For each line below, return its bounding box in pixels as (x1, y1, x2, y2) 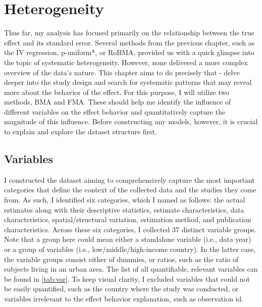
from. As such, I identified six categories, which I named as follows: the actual (4, 194, 245, 205)
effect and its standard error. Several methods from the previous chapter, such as (4, 37, 255, 47)
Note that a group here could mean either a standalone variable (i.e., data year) (4, 234, 251, 244)
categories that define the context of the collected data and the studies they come (4, 184, 256, 195)
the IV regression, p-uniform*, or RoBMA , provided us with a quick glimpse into (4, 47, 254, 58)
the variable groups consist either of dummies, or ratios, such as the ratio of (4, 253, 239, 264)
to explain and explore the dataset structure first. (4, 126, 157, 137)
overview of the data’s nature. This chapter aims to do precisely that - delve (4, 67, 240, 77)
